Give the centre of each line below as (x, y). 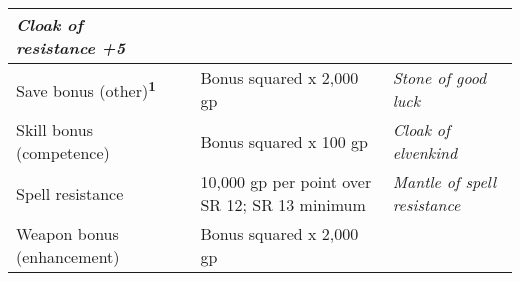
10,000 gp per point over (286, 181)
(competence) (63, 152)
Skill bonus (55, 129)
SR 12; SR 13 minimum (283, 204)
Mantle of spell (444, 181)
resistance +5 (71, 47)
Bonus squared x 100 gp (284, 141)
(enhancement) (68, 256)
